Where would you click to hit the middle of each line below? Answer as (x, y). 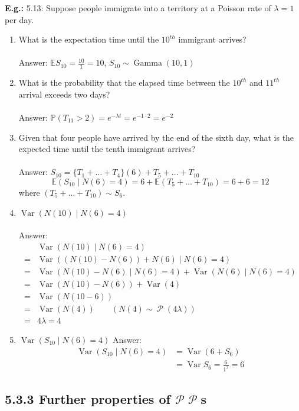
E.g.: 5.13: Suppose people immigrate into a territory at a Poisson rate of (138, 8)
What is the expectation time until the (89, 39)
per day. (19, 19)
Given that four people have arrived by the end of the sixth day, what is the (156, 137)
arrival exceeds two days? (64, 94)
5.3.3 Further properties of (88, 399)
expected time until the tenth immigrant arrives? (107, 149)
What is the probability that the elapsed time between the (124, 82)
